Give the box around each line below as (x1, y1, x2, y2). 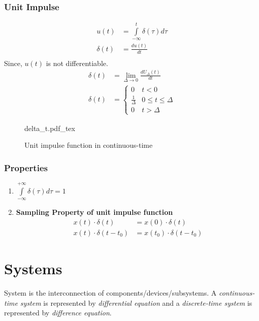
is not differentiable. (46, 57, 108, 68)
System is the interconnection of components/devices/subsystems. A (4, 287, 217, 298)
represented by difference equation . (4, 307, 112, 318)
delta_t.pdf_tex (24, 122, 75, 133)
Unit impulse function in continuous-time (24, 140, 153, 150)
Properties (4, 161, 48, 174)
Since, (4, 57, 22, 68)
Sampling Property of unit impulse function (16, 207, 173, 217)
